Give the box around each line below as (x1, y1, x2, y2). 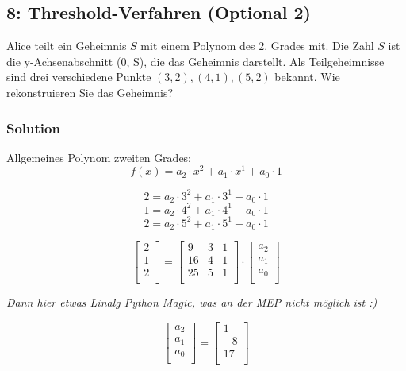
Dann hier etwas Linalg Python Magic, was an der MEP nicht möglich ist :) (6, 294, 377, 311)
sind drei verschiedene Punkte (6, 68, 151, 85)
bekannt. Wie (274, 68, 340, 85)
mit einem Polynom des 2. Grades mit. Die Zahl (140, 37, 374, 54)
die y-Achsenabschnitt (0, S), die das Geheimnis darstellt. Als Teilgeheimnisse (6, 52, 385, 69)
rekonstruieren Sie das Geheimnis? (6, 83, 174, 100)
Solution (6, 118, 60, 137)
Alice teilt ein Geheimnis (6, 37, 127, 54)
